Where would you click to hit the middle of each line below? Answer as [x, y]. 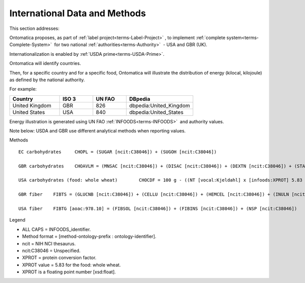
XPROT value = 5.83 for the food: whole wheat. [71, 265]
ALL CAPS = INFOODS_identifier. [56, 229]
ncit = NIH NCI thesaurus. [49, 243]
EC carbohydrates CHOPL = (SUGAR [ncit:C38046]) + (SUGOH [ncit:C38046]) [118, 152]
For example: [23, 89]
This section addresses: [34, 28]
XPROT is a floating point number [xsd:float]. [69, 272]
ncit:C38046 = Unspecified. [51, 251]
